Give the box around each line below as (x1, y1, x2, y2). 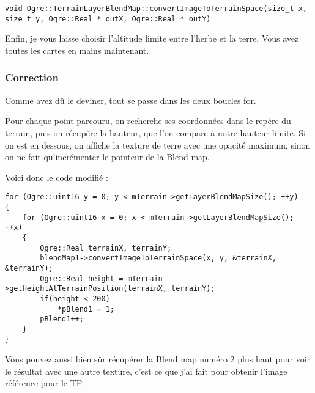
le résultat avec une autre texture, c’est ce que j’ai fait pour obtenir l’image (5, 364, 287, 377)
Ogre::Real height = (40, 274, 124, 283)
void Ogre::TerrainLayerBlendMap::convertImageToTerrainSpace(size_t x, (5, 4, 307, 13)
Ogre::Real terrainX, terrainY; (40, 243, 172, 252)
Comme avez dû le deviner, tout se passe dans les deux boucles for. (5, 94, 256, 106)
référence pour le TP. (5, 376, 84, 389)
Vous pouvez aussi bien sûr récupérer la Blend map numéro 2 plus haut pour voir (5, 353, 311, 365)
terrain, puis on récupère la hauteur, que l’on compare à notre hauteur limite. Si (5, 126, 306, 139)
